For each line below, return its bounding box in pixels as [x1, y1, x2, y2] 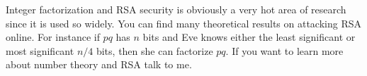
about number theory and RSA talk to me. [6, 57, 192, 72]
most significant [6, 43, 74, 58]
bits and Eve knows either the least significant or [142, 30, 356, 44]
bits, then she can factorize [96, 43, 213, 58]
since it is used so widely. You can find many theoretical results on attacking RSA [6, 15, 361, 30]
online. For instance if [6, 30, 100, 44]
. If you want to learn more [225, 43, 344, 58]
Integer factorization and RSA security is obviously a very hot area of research [6, 2, 346, 16]
